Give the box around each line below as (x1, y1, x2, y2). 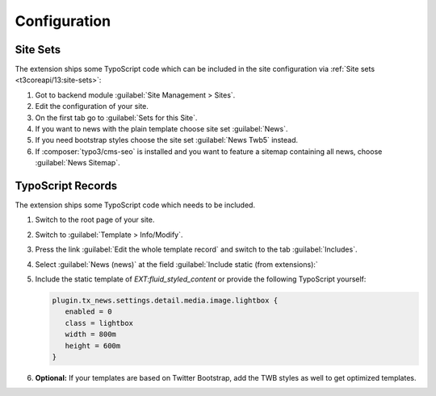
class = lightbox (65, 319, 133, 327)
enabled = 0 (65, 307, 112, 316)
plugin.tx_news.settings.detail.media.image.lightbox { (52, 296, 279, 306)
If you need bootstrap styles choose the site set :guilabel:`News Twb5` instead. (35, 135, 299, 145)
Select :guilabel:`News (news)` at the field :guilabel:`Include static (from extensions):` (35, 259, 318, 269)
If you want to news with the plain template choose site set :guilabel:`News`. (35, 124, 288, 134)
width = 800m (65, 330, 117, 339)
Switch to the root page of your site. (35, 215, 155, 225)
